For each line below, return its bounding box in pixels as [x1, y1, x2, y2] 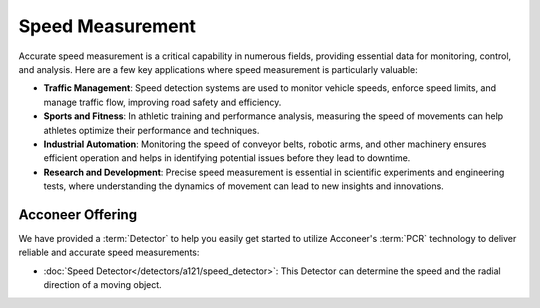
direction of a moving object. [43, 279, 162, 291]
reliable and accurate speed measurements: [18, 246, 200, 259]
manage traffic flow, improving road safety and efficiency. [43, 96, 282, 108]
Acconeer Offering [18, 206, 138, 223]
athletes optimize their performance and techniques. [43, 124, 260, 136]
